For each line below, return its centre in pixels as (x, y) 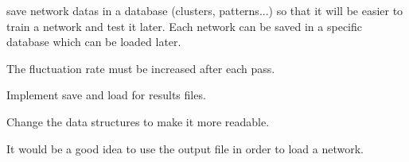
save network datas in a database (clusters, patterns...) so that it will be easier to (205, 10)
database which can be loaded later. (94, 42)
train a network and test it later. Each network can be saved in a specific (184, 26)
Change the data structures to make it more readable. (138, 121)
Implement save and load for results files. (106, 95)
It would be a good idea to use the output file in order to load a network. (185, 148)
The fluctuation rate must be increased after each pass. (141, 68)
